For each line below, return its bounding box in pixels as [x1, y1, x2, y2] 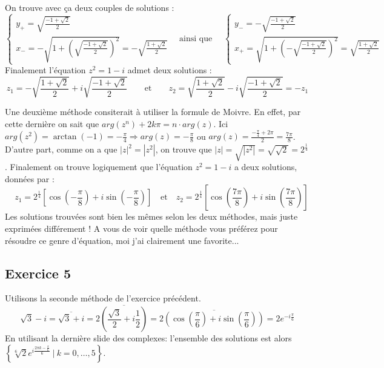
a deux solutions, [234, 160, 297, 173]
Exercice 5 [5, 263, 71, 282]
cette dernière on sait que [5, 117, 99, 130]
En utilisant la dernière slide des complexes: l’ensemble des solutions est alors [5, 332, 292, 344]
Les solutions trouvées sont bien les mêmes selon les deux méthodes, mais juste [5, 210, 298, 223]
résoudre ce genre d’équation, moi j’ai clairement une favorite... [5, 234, 239, 246]
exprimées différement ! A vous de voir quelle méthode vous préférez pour [5, 222, 278, 235]
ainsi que [179, 34, 213, 43]
